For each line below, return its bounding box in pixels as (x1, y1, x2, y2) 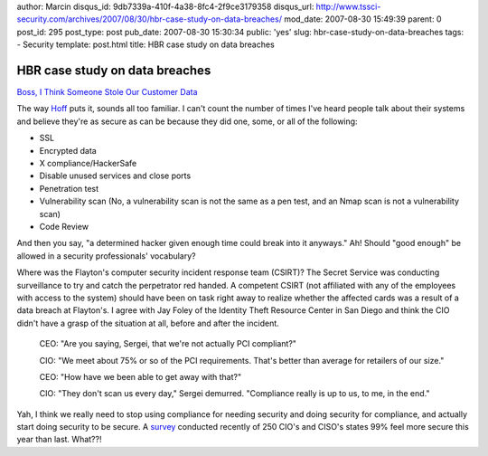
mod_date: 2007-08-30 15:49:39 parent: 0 (283, 14, 442, 24)
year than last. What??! (16, 434, 102, 445)
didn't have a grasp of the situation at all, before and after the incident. (16, 318, 279, 328)
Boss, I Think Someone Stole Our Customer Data (16, 87, 198, 98)
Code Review (39, 221, 89, 232)
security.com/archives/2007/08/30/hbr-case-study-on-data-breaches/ (16, 14, 282, 24)
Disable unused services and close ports (39, 170, 192, 181)
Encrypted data (39, 145, 97, 156)
